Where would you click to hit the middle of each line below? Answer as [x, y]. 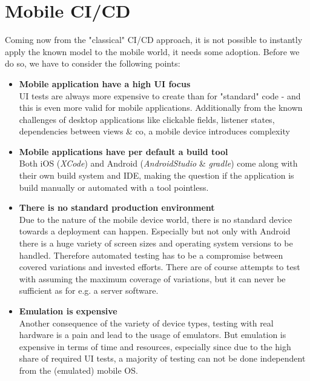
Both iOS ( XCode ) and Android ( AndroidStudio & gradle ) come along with [158, 163]
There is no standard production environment [117, 207]
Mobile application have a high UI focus [105, 83]
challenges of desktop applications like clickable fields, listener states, [147, 119]
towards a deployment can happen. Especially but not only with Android [155, 231]
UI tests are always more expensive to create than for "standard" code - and [160, 95]
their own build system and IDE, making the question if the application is [157, 175]
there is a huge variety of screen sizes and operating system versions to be [156, 243]
